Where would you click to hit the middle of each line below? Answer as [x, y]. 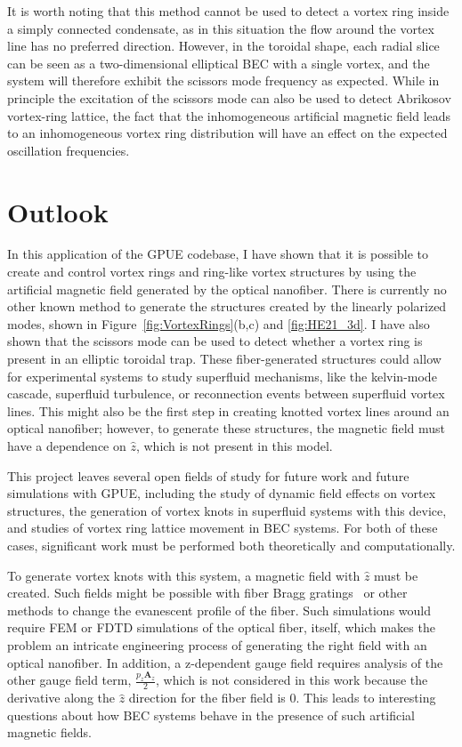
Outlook [58, 211]
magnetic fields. [49, 732]
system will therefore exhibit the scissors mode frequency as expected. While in [223, 80]
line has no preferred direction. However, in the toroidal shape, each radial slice [223, 46]
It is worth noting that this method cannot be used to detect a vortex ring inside [228, 11]
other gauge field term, [69, 680]
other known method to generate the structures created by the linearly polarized [227, 306]
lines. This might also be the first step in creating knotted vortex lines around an [228, 410]
